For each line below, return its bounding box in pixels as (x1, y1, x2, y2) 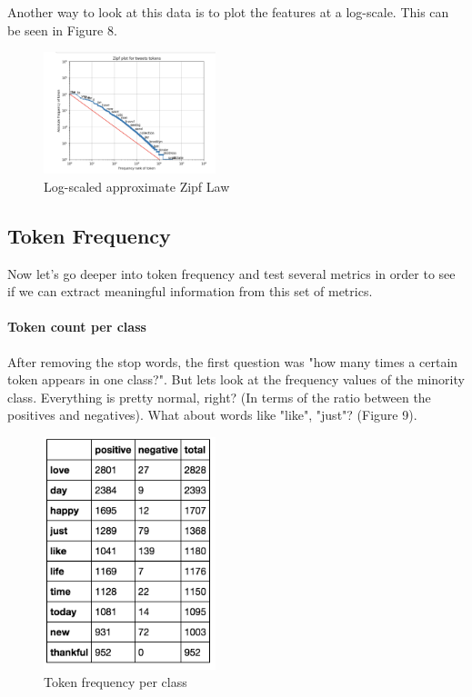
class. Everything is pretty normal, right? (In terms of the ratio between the (7, 387, 431, 406)
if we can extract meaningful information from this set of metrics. (7, 282, 373, 301)
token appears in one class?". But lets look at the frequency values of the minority (7, 370, 465, 389)
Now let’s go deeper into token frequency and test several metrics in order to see (7, 264, 456, 283)
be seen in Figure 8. (7, 20, 117, 39)
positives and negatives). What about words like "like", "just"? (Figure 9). (7, 405, 417, 424)
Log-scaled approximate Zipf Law (44, 176, 230, 195)
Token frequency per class (44, 672, 187, 692)
